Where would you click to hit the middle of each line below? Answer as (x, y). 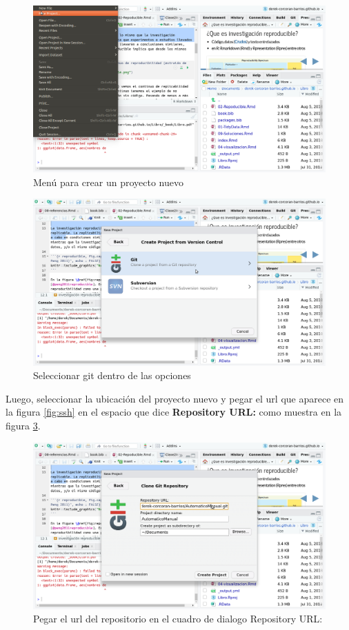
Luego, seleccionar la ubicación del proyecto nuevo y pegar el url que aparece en (175, 398)
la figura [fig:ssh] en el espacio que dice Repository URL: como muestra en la (174, 412)
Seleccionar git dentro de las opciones (112, 375)
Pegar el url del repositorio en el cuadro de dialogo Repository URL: (178, 619)
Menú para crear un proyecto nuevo (108, 182)
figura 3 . (23, 425)
